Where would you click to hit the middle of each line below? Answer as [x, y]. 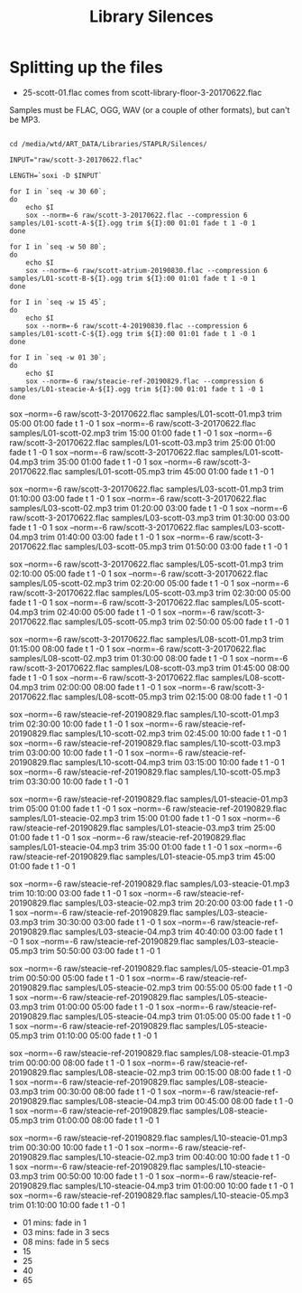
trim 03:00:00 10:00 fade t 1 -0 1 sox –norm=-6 [96, 753]
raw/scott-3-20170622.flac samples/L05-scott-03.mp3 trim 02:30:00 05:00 [150, 593]
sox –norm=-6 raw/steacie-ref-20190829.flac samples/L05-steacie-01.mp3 [150, 968]
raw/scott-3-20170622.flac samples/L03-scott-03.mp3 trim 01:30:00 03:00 [150, 518]
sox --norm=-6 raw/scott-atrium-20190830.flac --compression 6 [147, 270]
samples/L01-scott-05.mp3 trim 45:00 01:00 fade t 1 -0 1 [169, 471]
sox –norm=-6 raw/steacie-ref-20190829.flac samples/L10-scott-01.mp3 [144, 714]
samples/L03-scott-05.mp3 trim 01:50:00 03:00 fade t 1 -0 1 [176, 546]
